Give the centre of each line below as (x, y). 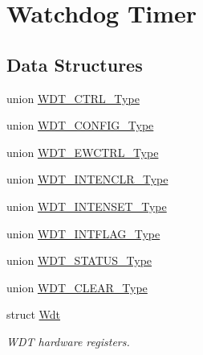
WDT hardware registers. (68, 341)
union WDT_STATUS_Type (79, 260)
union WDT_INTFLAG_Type (83, 233)
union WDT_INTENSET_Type (87, 206)
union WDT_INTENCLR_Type (87, 179)
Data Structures (75, 64)
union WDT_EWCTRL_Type (83, 152)
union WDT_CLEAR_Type (77, 287)
